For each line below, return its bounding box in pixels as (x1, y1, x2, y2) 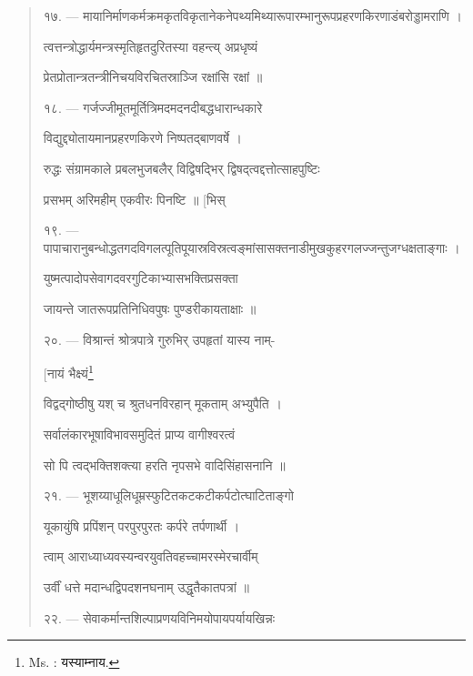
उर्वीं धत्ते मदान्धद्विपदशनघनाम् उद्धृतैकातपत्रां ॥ (43, 577, 249, 596)
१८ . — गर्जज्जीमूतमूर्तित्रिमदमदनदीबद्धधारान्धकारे (43, 97, 263, 116)
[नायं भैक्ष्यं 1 (43, 361, 94, 382)
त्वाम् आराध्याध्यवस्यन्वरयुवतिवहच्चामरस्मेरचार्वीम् (43, 547, 258, 566)
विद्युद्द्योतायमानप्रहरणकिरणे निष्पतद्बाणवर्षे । (43, 128, 243, 147)
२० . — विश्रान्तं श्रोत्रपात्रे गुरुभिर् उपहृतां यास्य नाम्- (43, 329, 276, 348)
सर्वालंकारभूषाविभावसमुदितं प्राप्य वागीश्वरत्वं (43, 424, 236, 443)
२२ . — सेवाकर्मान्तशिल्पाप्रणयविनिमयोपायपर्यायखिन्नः (43, 608, 276, 627)
